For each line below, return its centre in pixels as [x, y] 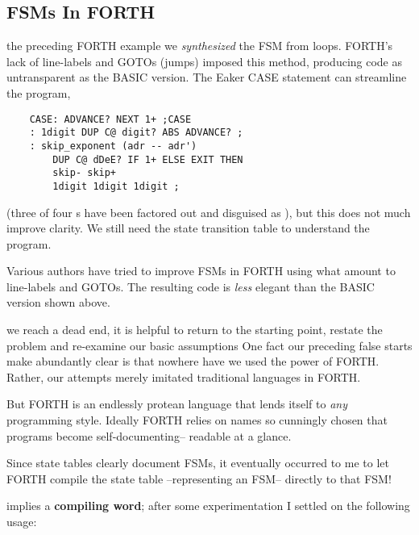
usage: [22, 522]
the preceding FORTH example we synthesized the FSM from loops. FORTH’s [200, 46]
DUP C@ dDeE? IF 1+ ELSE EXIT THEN [148, 159]
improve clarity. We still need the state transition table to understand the [188, 228]
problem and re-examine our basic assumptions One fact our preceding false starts [209, 345]
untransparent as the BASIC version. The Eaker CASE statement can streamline [207, 77]
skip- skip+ [85, 173]
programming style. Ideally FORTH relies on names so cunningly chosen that [197, 420]
